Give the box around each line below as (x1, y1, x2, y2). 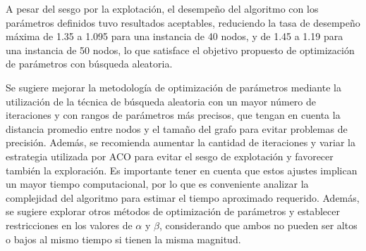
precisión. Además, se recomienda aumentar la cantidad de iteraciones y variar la (6, 135, 355, 150)
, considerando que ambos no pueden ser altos (159, 217, 358, 232)
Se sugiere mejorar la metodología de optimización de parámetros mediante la (6, 79, 341, 94)
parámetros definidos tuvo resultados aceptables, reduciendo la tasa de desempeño (6, 15, 360, 30)
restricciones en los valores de (6, 217, 133, 232)
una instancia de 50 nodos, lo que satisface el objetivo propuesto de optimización (6, 42, 355, 57)
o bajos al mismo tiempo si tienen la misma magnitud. (6, 231, 241, 246)
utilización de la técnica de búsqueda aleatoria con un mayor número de (6, 94, 317, 108)
